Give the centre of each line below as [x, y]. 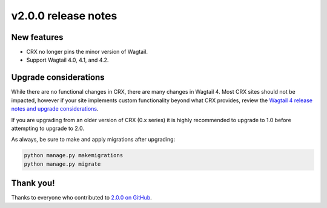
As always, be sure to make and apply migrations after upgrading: [93, 140]
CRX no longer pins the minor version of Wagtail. [87, 52]
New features [37, 37]
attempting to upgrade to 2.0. [48, 128]
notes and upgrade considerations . [55, 109]
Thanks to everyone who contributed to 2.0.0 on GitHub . [82, 198]
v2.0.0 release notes [64, 16]
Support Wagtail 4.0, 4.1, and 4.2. [68, 60]
